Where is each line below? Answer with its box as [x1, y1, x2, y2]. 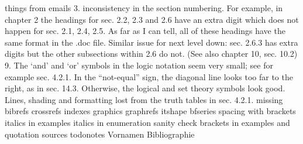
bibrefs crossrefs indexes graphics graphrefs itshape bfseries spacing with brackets [5, 105, 296, 117]
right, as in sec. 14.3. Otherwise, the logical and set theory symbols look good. [5, 82, 285, 94]
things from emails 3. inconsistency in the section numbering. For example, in [5, 2, 283, 13]
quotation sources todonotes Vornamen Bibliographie [5, 128, 195, 140]
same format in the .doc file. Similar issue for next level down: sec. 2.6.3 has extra [5, 36, 298, 48]
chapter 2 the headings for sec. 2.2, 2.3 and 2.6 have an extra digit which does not [5, 13, 299, 25]
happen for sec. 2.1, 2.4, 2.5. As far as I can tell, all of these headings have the [5, 25, 285, 37]
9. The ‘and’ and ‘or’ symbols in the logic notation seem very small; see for [5, 59, 273, 71]
